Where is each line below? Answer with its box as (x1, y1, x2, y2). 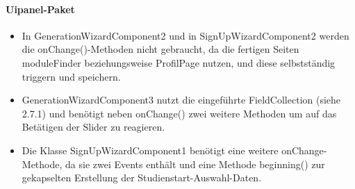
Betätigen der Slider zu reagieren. (22, 120, 165, 134)
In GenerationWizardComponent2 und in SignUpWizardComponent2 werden (22, 28, 349, 42)
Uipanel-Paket (6, 1, 75, 16)
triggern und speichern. (22, 69, 121, 83)
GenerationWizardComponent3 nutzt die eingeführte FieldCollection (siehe (22, 92, 341, 107)
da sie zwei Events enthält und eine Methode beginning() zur (65, 156, 325, 171)
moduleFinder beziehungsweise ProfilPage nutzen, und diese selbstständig (22, 55, 336, 69)
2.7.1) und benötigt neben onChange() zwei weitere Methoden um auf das (22, 106, 337, 120)
